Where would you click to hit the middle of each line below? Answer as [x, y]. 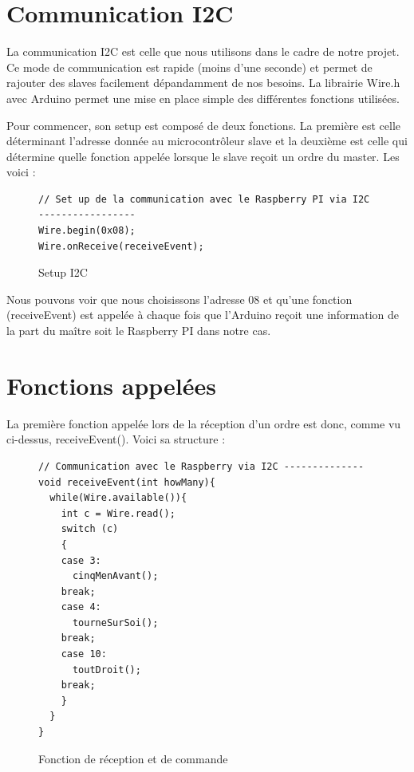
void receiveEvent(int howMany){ [127, 482]
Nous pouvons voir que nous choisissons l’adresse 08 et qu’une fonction [179, 299]
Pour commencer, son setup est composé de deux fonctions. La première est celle [204, 125]
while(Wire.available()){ [118, 498]
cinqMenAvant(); [115, 576]
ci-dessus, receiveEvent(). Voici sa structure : [116, 439]
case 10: [84, 654]
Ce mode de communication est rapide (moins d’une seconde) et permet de [189, 67]
